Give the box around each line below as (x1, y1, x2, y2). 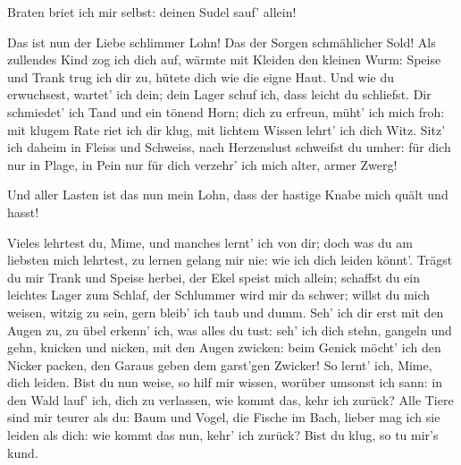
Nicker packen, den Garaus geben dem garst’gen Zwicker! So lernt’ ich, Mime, (7, 355, 432, 374)
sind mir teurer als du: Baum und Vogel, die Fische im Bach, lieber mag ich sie (7, 408, 440, 427)
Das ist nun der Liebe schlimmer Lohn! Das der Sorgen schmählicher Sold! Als (7, 32, 436, 51)
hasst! (7, 202, 39, 221)
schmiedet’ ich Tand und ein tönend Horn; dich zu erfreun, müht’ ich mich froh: (7, 102, 445, 121)
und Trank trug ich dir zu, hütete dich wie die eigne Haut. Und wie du (7, 67, 394, 86)
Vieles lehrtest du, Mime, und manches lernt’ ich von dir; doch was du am (7, 232, 413, 251)
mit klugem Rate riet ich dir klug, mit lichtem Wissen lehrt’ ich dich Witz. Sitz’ (7, 120, 446, 139)
